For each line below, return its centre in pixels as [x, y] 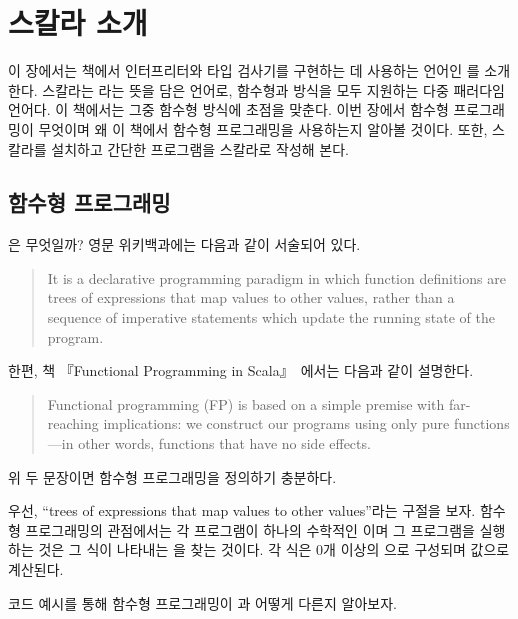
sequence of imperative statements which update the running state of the [271, 317]
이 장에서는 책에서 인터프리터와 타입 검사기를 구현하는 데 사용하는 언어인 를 [244, 70]
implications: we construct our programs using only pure [276, 423]
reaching [73, 423]
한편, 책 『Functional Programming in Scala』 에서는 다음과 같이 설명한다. [241, 370]
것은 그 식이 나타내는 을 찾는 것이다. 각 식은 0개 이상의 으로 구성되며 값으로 [274, 549]
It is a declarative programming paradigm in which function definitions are [276, 277]
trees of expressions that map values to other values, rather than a [251, 297]
